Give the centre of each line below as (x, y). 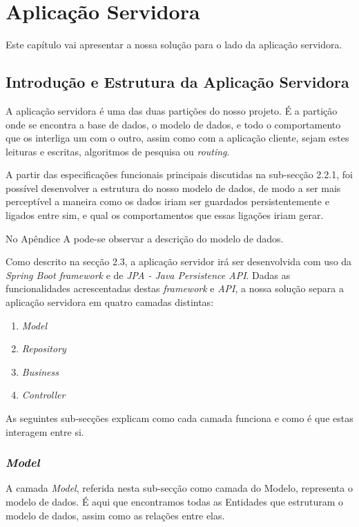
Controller (43, 395)
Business (40, 371)
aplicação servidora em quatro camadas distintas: (110, 302)
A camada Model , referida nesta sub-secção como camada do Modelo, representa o (179, 488)
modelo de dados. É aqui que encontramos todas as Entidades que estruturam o (175, 502)
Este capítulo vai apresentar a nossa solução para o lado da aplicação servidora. (174, 45)
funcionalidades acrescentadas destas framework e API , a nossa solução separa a (175, 288)
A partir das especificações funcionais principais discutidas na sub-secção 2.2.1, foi (179, 174)
